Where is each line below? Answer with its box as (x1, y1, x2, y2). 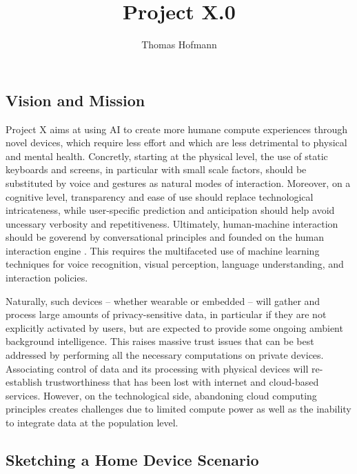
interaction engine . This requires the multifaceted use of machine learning (6, 243, 320, 257)
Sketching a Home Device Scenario (6, 448, 259, 470)
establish (6, 375, 43, 389)
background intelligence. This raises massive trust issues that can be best (6, 334, 314, 348)
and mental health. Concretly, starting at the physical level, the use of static (6, 148, 328, 163)
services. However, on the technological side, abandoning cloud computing (6, 388, 317, 402)
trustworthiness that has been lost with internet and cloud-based (45, 375, 319, 389)
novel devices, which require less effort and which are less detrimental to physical (6, 135, 347, 150)
